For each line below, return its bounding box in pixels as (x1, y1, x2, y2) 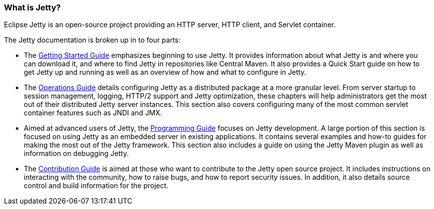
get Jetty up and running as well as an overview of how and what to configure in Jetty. (24, 68, 307, 77)
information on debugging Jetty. (24, 149, 129, 158)
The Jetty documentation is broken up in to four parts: (4, 36, 181, 45)
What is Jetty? (4, 2, 61, 12)
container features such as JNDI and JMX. (24, 108, 162, 117)
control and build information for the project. (24, 181, 169, 190)
